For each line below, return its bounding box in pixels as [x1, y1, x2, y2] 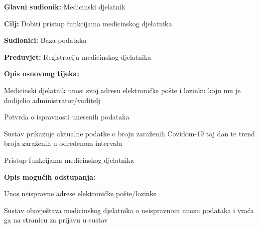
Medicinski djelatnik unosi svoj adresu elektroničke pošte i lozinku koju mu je [4, 85, 241, 95]
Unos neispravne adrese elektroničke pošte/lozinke [4, 188, 157, 199]
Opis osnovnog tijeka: [4, 68, 79, 79]
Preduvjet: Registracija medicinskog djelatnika [4, 51, 151, 62]
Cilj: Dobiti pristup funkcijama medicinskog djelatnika [4, 18, 172, 28]
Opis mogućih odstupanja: [4, 171, 96, 182]
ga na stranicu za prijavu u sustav [4, 215, 108, 225]
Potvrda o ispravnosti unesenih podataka [4, 112, 129, 122]
